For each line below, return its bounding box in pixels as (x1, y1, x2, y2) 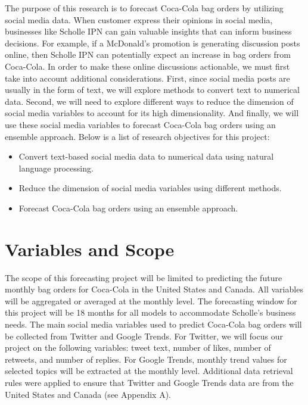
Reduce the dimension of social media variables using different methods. (18, 182, 282, 194)
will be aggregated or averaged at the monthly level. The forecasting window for (5, 294, 297, 307)
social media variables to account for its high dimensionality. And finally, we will (5, 107, 299, 119)
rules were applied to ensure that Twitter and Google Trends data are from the (5, 376, 294, 388)
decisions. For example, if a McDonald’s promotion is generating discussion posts (5, 36, 300, 49)
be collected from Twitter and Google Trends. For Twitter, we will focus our (5, 329, 283, 342)
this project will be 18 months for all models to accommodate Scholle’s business (5, 306, 296, 319)
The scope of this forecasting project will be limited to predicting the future (5, 271, 282, 283)
